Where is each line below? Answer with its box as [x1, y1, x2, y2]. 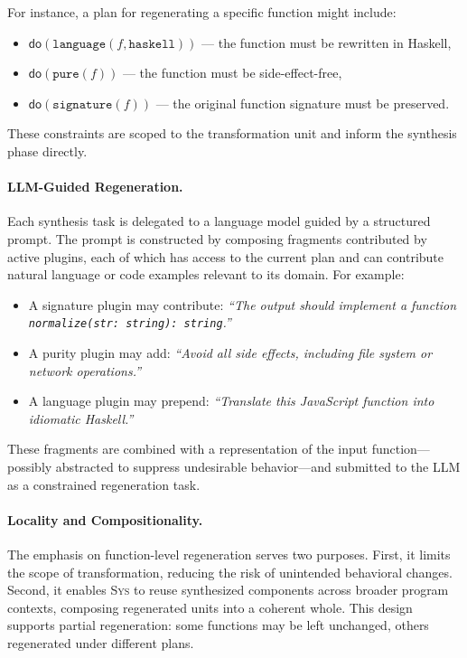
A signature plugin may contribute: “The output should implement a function [28, 295, 457, 314]
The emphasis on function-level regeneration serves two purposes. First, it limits [7, 544, 451, 563]
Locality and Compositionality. [7, 510, 203, 529]
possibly [7, 456, 52, 475]
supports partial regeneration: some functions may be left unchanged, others [7, 616, 429, 634]
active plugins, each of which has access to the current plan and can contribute [7, 247, 444, 266]
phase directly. [7, 141, 88, 160]
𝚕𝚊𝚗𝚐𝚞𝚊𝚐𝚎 [52, 37, 107, 51]
